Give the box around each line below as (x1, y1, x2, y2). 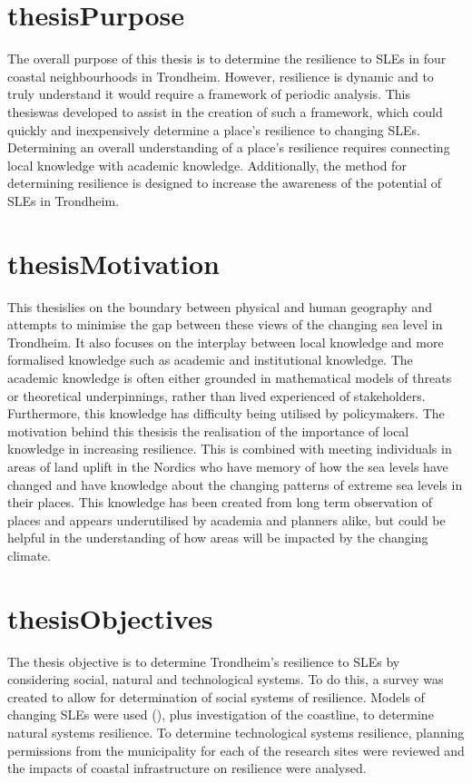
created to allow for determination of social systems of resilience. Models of (7, 687, 425, 706)
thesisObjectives (7, 599, 213, 636)
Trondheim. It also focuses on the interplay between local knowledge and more (7, 332, 444, 351)
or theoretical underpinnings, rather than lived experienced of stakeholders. (7, 386, 426, 405)
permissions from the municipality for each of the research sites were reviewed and (7, 740, 465, 759)
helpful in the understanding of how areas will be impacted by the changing (7, 528, 428, 547)
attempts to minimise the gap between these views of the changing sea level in (7, 315, 443, 334)
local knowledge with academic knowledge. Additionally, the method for (7, 155, 407, 174)
